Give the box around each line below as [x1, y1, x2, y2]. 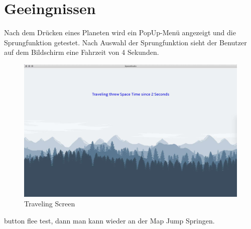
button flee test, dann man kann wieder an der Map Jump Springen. [4, 215, 215, 226]
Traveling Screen [24, 198, 75, 209]
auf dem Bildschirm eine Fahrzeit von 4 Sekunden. [4, 47, 159, 57]
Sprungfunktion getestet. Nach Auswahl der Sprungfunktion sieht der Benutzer [4, 37, 247, 47]
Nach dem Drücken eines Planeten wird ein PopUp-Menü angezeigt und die [4, 27, 236, 38]
